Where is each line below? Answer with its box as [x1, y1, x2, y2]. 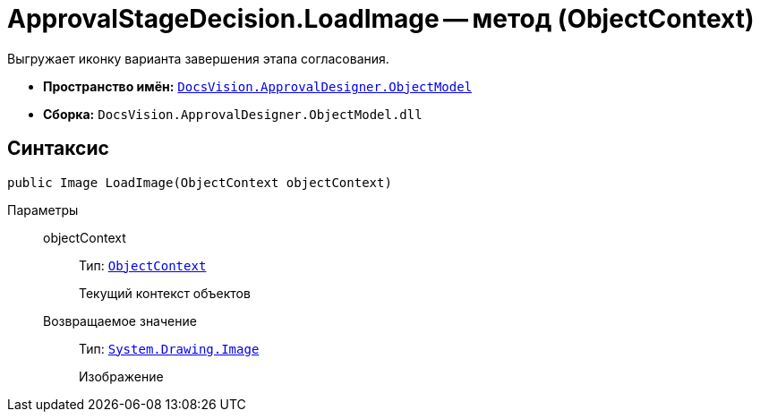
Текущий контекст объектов [79, 285, 251, 301]
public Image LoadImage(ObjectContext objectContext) [7, 175, 392, 190]
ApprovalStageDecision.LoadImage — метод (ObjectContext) [7, 4, 755, 34]
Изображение [79, 368, 164, 384]
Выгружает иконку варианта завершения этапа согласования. [7, 50, 389, 66]
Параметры [7, 201, 79, 218]
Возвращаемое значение [43, 312, 197, 329]
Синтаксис [7, 137, 109, 160]
